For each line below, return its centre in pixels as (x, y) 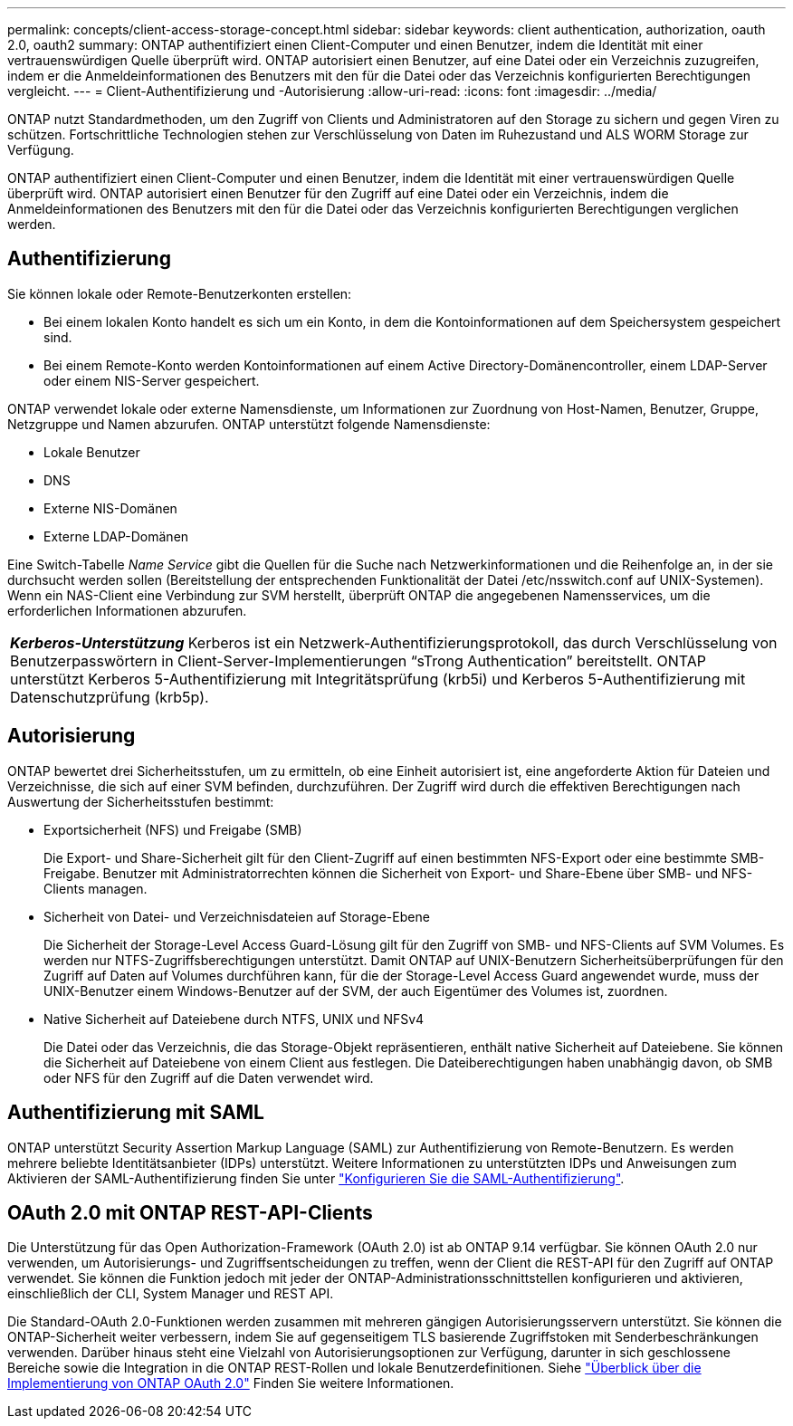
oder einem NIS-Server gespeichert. (152, 380)
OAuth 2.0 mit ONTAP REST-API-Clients (190, 1212)
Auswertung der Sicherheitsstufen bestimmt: (141, 801)
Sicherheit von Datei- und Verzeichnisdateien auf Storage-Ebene (237, 916)
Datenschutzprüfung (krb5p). (110, 697)
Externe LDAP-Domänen (116, 536)
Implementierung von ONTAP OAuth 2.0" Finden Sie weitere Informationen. (231, 1383)
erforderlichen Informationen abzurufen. (127, 610)
